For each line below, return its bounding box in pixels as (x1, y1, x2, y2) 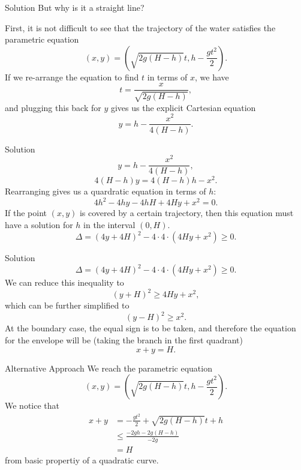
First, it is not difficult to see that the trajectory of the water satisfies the (5, 21, 276, 34)
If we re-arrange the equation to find (5, 70, 139, 83)
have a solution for (5, 218, 73, 231)
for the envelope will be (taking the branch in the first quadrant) (5, 334, 243, 346)
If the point (5, 206, 47, 219)
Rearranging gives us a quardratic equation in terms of (5, 185, 206, 197)
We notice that (5, 399, 59, 412)
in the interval (83, 218, 136, 231)
